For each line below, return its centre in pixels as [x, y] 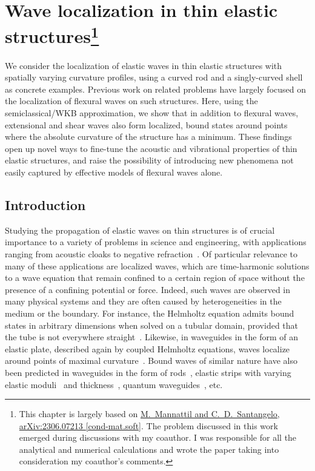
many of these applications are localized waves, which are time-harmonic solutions [157, 265]
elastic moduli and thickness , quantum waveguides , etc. [114, 384]
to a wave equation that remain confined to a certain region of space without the [155, 278]
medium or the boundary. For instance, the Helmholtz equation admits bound [150, 313]
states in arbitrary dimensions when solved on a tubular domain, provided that [152, 325]
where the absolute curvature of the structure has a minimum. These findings [148, 137]
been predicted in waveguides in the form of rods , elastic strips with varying [148, 372]
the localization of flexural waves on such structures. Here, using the [131, 101]
